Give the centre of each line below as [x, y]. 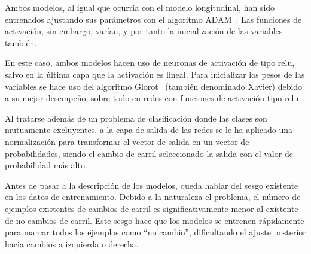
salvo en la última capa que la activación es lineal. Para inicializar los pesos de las [155, 74]
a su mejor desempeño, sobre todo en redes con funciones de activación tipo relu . [155, 98]
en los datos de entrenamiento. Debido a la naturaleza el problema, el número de [153, 197]
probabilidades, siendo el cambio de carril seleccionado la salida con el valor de [149, 153]
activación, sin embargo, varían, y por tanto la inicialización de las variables [144, 31]
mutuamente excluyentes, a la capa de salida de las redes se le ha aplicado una [149, 130]
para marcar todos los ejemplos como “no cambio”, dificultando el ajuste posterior [155, 232]
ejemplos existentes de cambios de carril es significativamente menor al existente [152, 208]
